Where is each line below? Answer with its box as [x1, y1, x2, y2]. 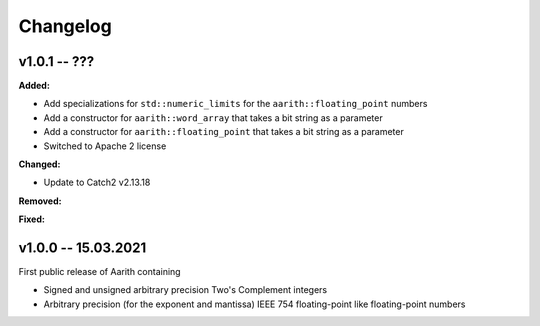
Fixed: [18, 213, 45, 225]
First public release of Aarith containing [18, 266, 181, 278]
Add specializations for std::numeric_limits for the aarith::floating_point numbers [43, 98, 428, 110]
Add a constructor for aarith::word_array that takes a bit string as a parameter [43, 111, 384, 124]
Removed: [18, 195, 62, 207]
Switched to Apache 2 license [43, 140, 167, 152]
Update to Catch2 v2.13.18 [43, 176, 151, 189]
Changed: [18, 158, 61, 170]
